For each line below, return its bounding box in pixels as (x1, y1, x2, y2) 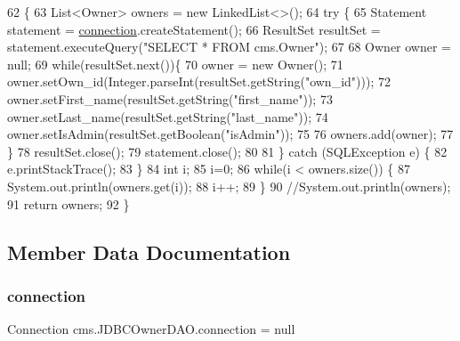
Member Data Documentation (7, 238, 291, 265)
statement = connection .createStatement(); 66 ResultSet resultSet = (7, 20, 381, 38)
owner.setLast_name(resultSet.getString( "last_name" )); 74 (7, 107, 328, 126)
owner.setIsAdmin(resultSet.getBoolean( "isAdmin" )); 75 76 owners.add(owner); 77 (7, 125, 454, 143)
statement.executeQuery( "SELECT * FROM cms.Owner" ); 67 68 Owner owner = (7, 37, 452, 56)
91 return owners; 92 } (7, 194, 130, 213)
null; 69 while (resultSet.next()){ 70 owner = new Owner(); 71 (7, 54, 343, 73)
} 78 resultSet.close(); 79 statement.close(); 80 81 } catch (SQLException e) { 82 (7, 142, 448, 160)
